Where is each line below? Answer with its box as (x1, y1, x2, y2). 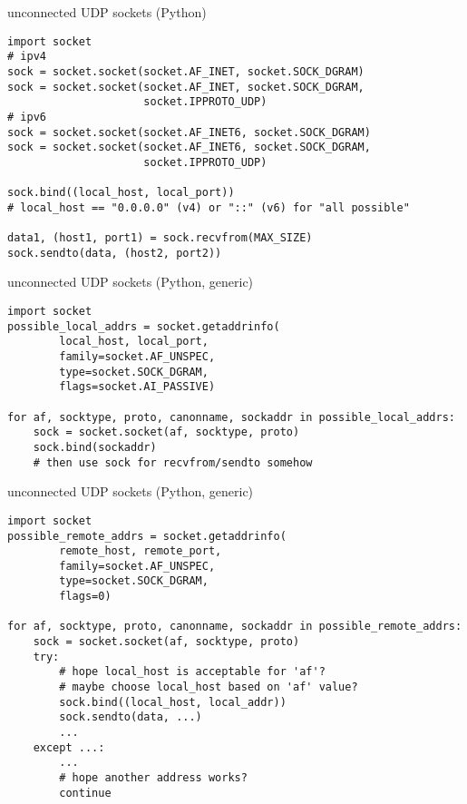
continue (59, 786, 112, 799)
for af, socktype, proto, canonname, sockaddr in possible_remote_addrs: (7, 620, 462, 633)
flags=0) (59, 590, 112, 603)
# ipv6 (7, 110, 46, 123)
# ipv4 (7, 50, 46, 64)
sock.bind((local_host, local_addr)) (59, 695, 287, 709)
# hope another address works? (59, 771, 248, 784)
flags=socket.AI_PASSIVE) (59, 380, 216, 394)
